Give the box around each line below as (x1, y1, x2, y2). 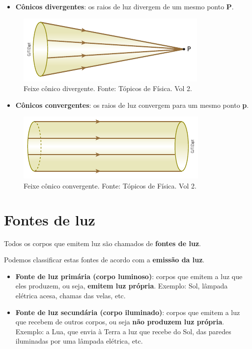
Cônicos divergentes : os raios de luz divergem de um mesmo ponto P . (15, 1, 234, 11)
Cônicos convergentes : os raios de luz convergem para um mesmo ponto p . (15, 99, 249, 110)
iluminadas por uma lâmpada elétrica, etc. (15, 336, 143, 346)
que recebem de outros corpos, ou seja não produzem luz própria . (15, 317, 224, 327)
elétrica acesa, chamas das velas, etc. (15, 290, 126, 301)
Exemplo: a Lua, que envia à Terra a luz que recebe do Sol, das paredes (15, 326, 231, 336)
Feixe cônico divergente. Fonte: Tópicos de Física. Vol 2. (24, 83, 192, 94)
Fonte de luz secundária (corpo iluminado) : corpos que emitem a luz (15, 307, 240, 317)
